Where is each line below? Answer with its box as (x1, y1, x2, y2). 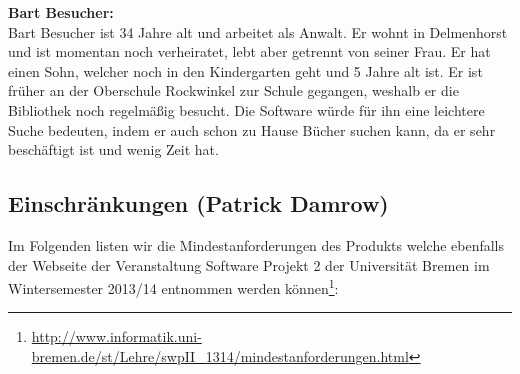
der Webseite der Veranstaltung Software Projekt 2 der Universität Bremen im (8, 254, 490, 275)
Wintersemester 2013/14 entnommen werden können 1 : (8, 275, 339, 298)
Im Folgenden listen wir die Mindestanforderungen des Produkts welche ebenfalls (8, 234, 505, 255)
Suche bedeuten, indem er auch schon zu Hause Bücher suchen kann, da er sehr (8, 119, 496, 140)
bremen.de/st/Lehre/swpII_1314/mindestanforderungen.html (31, 345, 409, 366)
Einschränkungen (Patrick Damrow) (8, 188, 389, 219)
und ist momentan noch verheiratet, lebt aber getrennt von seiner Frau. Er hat (8, 41, 491, 62)
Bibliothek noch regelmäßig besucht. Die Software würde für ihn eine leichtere (8, 99, 485, 120)
